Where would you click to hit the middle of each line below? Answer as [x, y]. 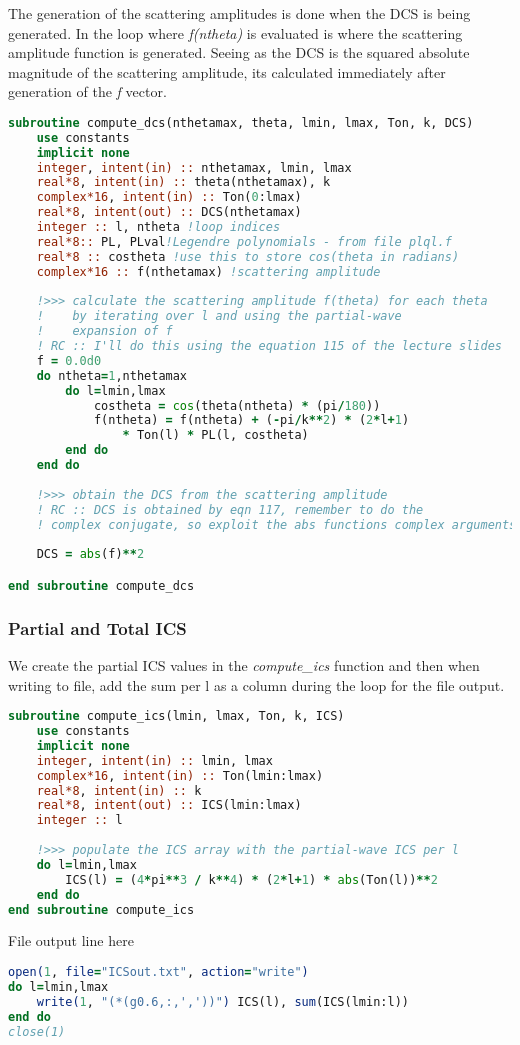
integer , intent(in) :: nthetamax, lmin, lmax [194, 167]
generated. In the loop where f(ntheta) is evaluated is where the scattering [235, 32]
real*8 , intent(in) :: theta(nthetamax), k [183, 182]
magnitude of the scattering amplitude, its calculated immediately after [227, 71]
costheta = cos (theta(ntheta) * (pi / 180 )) [237, 405]
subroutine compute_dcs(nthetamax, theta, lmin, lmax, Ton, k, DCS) [241, 122]
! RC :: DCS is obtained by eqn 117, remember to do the [230, 509]
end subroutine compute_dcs [101, 585]
